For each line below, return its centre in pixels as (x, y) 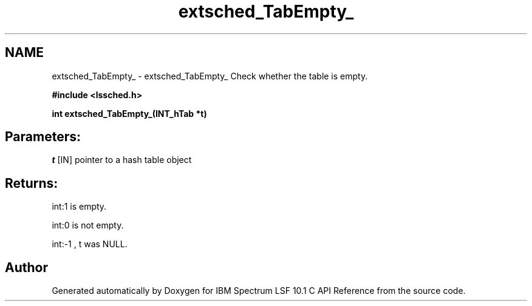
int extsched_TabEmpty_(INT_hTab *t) (129, 113)
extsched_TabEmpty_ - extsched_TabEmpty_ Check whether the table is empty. (210, 76)
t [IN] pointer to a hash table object (122, 160)
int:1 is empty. (79, 207)
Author (26, 267)
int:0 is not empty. (88, 225)
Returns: (32, 183)
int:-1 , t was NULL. (90, 244)
